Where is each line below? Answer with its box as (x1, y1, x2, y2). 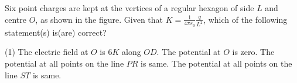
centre (5, 13, 26, 25)
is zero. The (232, 46, 275, 58)
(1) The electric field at (5, 46, 88, 58)
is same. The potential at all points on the (141, 57, 292, 70)
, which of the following (203, 13, 288, 25)
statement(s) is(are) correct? (5, 26, 107, 38)
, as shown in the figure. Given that (35, 13, 163, 25)
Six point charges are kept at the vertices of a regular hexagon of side (5, 2, 254, 13)
